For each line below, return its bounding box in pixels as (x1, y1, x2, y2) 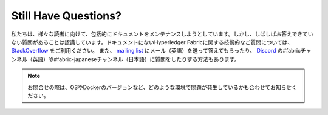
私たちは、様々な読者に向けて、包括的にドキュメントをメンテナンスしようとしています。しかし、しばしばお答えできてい (11, 30, 313, 38)
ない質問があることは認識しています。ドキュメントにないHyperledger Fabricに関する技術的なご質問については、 (11, 38, 293, 45)
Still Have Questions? (11, 9, 121, 22)
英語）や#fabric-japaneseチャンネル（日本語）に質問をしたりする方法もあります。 (32, 55, 240, 63)
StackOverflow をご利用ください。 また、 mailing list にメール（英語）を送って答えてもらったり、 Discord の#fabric (11, 47, 301, 54)
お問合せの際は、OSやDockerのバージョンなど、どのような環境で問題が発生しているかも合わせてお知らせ (27, 84, 292, 91)
